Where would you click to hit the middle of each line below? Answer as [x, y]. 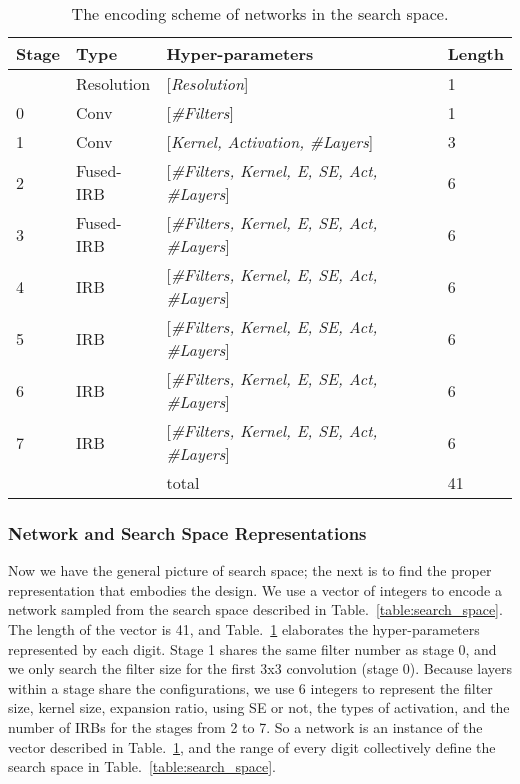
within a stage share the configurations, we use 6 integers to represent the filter [250, 687]
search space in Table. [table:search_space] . [142, 766]
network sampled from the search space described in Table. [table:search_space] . [255, 609]
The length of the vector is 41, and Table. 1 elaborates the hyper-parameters [244, 629]
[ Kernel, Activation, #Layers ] [270, 141]
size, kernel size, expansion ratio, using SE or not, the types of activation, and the [259, 707]
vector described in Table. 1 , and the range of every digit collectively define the [252, 746]
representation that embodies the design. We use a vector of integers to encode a [255, 589]
